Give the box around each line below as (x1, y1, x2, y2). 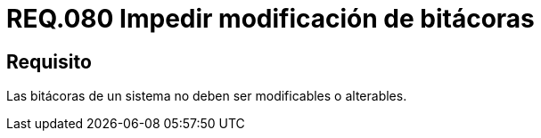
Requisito (6, 50, 92, 73)
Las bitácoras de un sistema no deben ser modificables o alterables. (6, 88, 407, 104)
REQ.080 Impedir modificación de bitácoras (6, 4, 535, 34)
